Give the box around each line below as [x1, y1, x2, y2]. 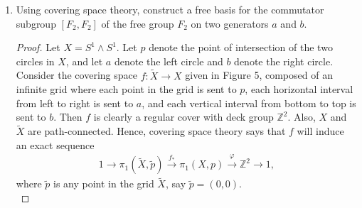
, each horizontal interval [245, 82, 353, 97]
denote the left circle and [114, 53, 223, 68]
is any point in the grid [53, 176, 154, 191]
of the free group [101, 16, 174, 31]
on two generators [191, 16, 269, 31]
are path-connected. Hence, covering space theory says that [28, 124, 286, 138]
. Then [53, 109, 82, 124]
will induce [297, 124, 344, 138]
